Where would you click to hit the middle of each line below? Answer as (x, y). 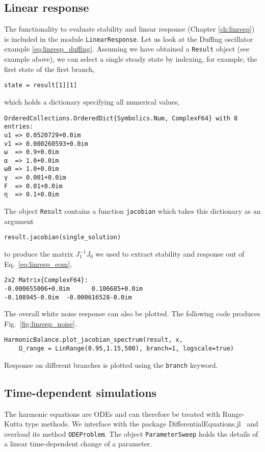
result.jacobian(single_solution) (63, 237)
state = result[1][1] (41, 85)
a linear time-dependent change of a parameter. (78, 444)
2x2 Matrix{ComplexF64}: (46, 280)
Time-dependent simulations (81, 392)
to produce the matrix (39, 254)
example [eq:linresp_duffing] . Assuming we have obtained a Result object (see (127, 49)
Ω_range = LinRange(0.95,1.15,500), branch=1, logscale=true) (126, 349)
